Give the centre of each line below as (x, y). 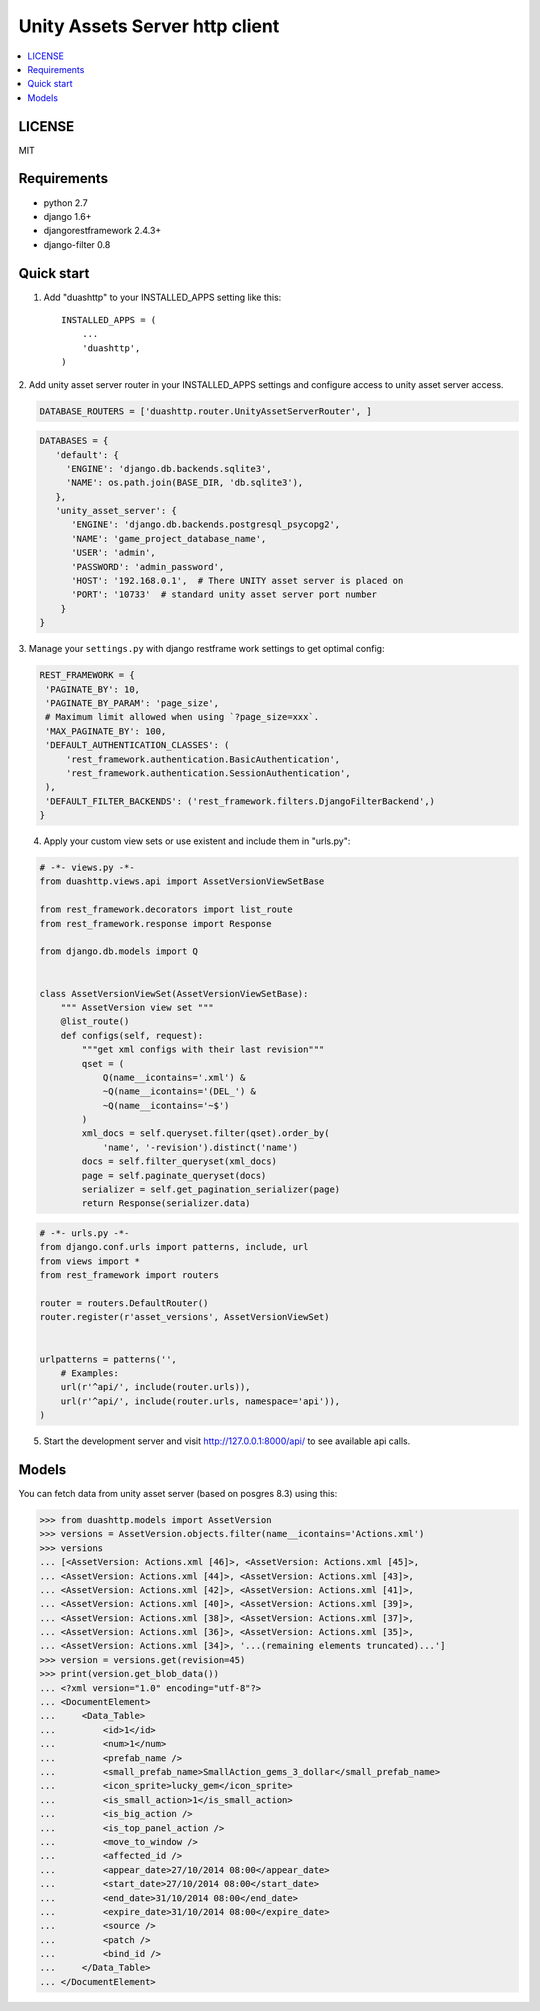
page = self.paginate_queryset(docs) (174, 1175)
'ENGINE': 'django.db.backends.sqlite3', (168, 468)
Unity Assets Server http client (149, 26)
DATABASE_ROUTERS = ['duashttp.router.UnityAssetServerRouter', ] (205, 411)
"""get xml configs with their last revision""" (203, 1049)
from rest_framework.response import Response (155, 923)
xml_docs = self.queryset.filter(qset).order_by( (205, 1133)
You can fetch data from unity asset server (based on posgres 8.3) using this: (178, 1493)
